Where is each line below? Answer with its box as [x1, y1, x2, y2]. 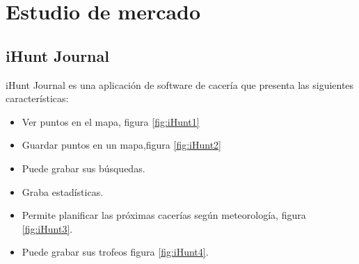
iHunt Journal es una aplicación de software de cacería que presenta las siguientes [6, 77, 354, 92]
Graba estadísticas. [22, 184, 104, 199]
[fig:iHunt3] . [22, 221, 73, 236]
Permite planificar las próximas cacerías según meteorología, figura [22, 208, 306, 222]
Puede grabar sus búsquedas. [22, 160, 145, 175]
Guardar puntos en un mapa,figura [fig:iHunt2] [22, 138, 222, 152]
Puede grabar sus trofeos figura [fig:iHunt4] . [22, 245, 209, 259]
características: [6, 91, 69, 106]
